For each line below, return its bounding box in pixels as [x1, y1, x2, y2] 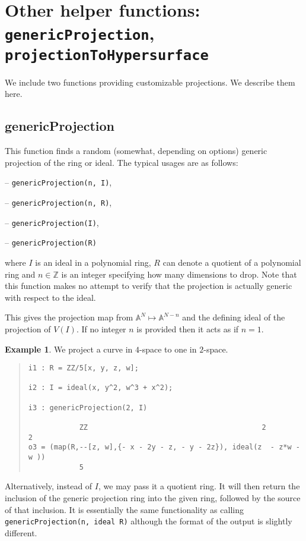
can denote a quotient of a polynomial [162, 256, 301, 268]
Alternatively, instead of [5, 480, 93, 492]
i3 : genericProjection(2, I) [28, 403, 148, 412]
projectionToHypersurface [5, 46, 209, 64]
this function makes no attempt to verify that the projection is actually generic [5, 279, 292, 292]
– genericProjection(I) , [5, 216, 99, 228]
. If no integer [76, 322, 126, 335]
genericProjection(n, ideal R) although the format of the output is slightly [5, 515, 292, 527]
